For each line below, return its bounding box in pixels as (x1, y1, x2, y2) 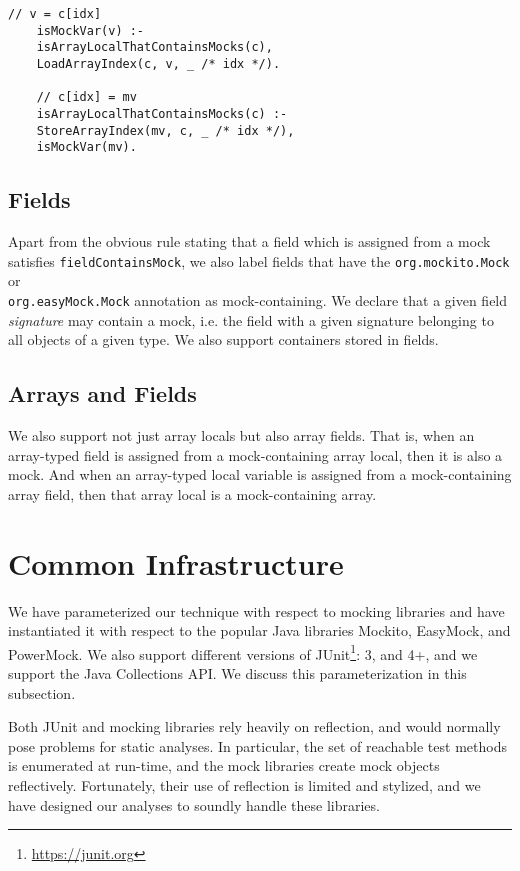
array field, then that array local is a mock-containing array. (8, 483, 377, 504)
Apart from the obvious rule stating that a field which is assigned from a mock (8, 231, 491, 252)
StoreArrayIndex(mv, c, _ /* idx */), (36, 123, 295, 138)
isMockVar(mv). (36, 140, 137, 155)
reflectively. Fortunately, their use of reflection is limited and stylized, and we (8, 774, 481, 795)
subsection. (8, 682, 76, 703)
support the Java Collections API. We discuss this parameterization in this (8, 662, 467, 683)
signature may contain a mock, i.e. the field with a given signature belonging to (8, 309, 494, 330)
